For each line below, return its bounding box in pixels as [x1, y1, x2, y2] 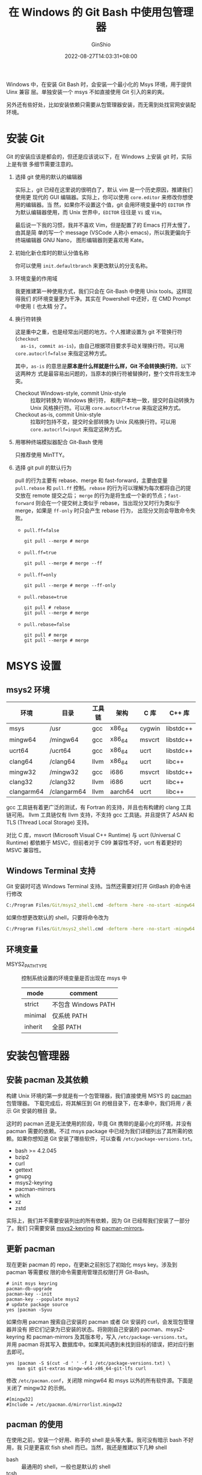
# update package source [6, 1301, 69, 1308]
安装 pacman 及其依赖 [6, 1075, 89, 1085]
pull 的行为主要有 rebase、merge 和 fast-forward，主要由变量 [14, 477, 168, 484]
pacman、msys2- [140, 1325, 185, 1333]
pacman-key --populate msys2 [6, 1296, 79, 1302]
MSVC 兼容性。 [6, 846, 44, 853]
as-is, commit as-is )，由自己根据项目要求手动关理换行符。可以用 [20, 342, 185, 349]
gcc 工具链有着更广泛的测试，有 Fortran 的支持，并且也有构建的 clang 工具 [6, 803, 191, 811]
